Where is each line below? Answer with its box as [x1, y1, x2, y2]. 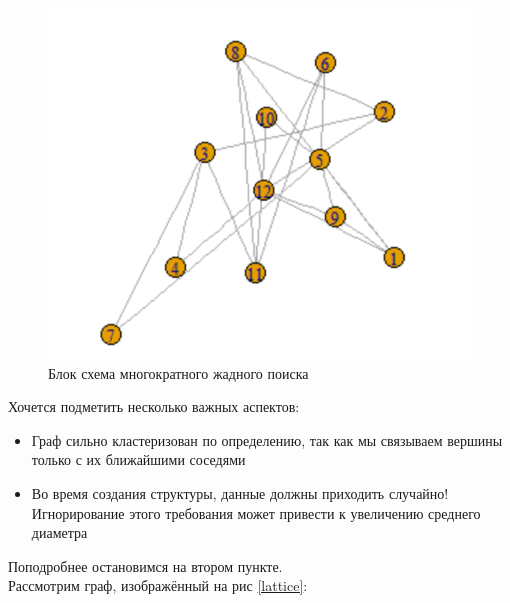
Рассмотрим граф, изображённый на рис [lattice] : [8, 575, 308, 596]
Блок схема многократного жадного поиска [48, 362, 309, 383]
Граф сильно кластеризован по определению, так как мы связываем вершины [31, 429, 503, 450]
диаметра [31, 522, 88, 543]
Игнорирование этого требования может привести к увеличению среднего [31, 502, 481, 523]
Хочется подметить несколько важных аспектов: [8, 396, 300, 417]
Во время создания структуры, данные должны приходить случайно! [31, 483, 449, 504]
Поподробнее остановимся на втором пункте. [8, 555, 283, 576]
